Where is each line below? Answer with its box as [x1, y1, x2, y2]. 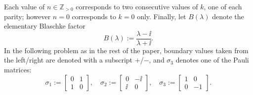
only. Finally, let [137, 11, 186, 21]
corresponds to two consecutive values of [76, 1, 198, 11]
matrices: [4, 64, 32, 75]
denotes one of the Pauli [175, 55, 249, 65]
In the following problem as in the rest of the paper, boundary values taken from [4, 45, 249, 55]
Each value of [4, 1, 45, 11]
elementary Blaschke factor [4, 21, 85, 31]
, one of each [204, 1, 242, 11]
